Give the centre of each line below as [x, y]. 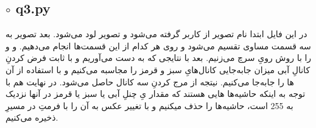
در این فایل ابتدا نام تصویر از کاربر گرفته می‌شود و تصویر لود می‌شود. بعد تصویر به [156, 34]
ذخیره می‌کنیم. [32, 117]
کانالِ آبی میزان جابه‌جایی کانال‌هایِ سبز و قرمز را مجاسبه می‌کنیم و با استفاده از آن [158, 69]
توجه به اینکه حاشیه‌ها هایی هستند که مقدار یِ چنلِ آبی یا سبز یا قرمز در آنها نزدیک [156, 94]
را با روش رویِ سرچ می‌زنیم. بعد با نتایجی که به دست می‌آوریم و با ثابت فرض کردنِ [159, 58]
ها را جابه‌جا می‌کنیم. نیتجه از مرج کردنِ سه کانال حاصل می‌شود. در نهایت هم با [150, 81]
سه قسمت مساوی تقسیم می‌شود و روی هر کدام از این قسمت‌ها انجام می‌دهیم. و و [158, 45]
